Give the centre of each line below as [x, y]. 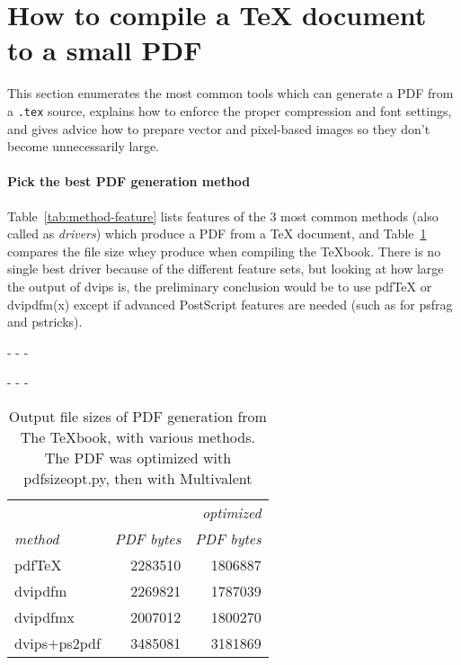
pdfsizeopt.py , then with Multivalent [138, 478]
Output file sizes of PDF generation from [137, 416]
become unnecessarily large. [83, 146]
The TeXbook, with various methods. [137, 436]
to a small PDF [105, 50]
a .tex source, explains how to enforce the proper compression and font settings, [230, 110]
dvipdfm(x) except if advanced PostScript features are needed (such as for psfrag [230, 304]
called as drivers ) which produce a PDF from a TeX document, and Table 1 [217, 234]
